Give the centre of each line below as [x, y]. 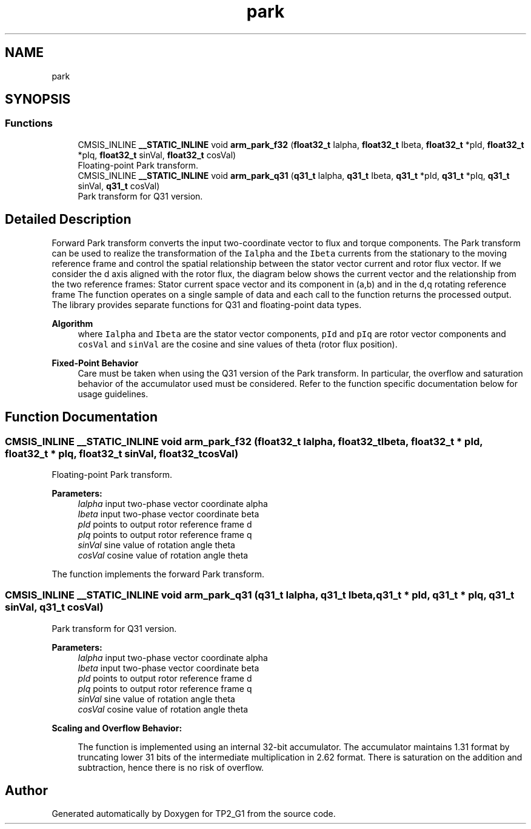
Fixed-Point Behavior [95, 363]
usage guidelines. [113, 394]
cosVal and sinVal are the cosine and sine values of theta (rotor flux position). [238, 344]
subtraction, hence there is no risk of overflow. [171, 767]
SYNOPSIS [38, 99]
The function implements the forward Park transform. [158, 574]
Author [26, 791]
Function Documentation [81, 417]
